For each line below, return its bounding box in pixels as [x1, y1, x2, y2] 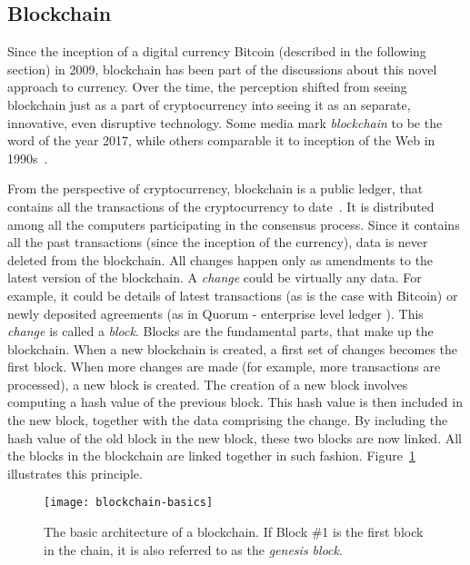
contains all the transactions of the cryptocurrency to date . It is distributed [7, 196, 435, 215]
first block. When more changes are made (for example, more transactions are [7, 357, 441, 376]
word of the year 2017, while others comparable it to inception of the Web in [7, 131, 435, 150]
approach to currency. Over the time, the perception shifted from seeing [7, 77, 407, 96]
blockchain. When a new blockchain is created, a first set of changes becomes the [7, 339, 458, 358]
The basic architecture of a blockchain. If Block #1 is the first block [44, 522, 424, 541]
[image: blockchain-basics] [44, 496, 214, 510]
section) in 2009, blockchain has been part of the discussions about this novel [7, 59, 437, 78]
